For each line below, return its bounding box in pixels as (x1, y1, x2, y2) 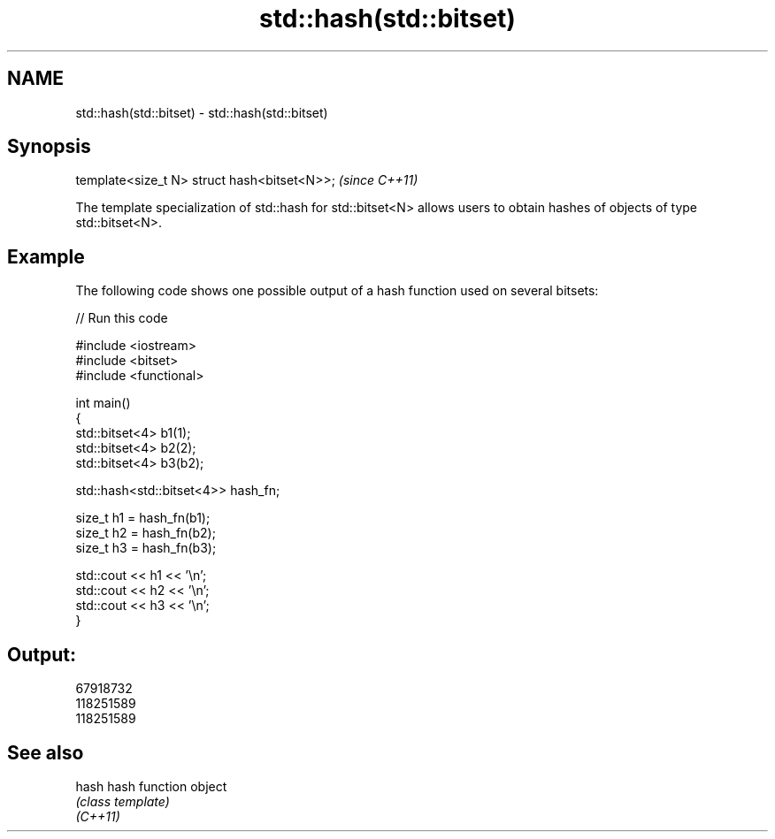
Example (7, 245, 85, 268)
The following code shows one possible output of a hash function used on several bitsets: (75, 283, 599, 299)
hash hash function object (75, 778, 227, 794)
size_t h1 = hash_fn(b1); (75, 510, 211, 526)
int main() (75, 395, 131, 411)
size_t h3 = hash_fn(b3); (75, 540, 217, 556)
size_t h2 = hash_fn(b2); (75, 525, 216, 541)
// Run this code (75, 310, 168, 326)
